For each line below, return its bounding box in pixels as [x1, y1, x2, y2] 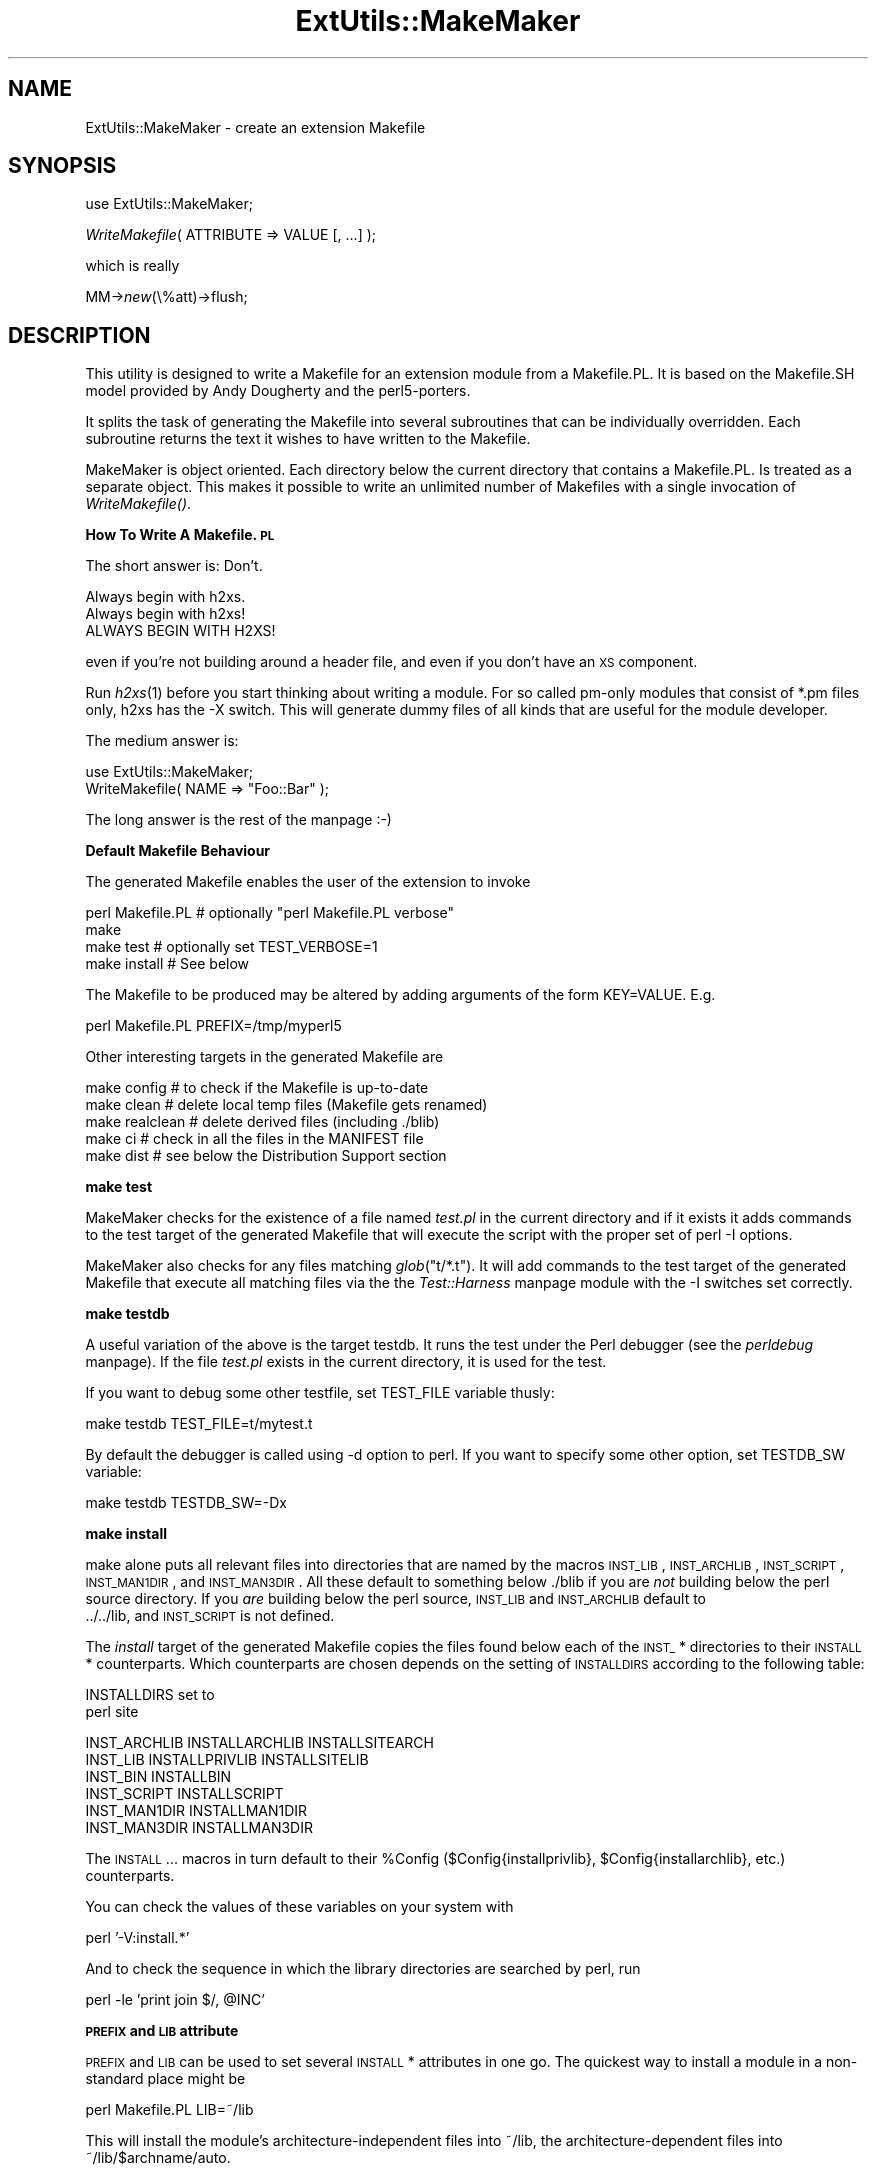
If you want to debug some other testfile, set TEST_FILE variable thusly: [85, 1384, 555, 1402]
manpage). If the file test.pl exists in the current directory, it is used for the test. [85, 1353, 607, 1371]
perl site [85, 1703, 139, 1721]
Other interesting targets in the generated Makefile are [85, 1048, 444, 1066]
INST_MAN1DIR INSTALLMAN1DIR [85, 1802, 308, 1820]
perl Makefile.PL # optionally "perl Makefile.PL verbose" [85, 904, 455, 922]
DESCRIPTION [8, 322, 151, 348]
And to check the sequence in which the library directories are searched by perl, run [85, 1960, 641, 1978]
